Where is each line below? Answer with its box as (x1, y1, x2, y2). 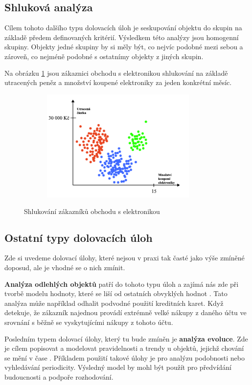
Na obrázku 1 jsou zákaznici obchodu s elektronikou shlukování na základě (4, 67, 228, 78)
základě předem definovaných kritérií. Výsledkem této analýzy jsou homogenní (4, 32, 239, 42)
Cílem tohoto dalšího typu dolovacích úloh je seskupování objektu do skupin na (4, 22, 242, 33)
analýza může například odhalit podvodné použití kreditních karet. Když (4, 298, 224, 308)
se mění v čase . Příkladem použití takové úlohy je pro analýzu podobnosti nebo (4, 352, 245, 363)
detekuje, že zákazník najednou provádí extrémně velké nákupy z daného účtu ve (4, 307, 247, 318)
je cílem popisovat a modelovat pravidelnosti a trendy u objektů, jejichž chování (4, 343, 244, 353)
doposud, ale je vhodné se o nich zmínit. (4, 262, 125, 272)
